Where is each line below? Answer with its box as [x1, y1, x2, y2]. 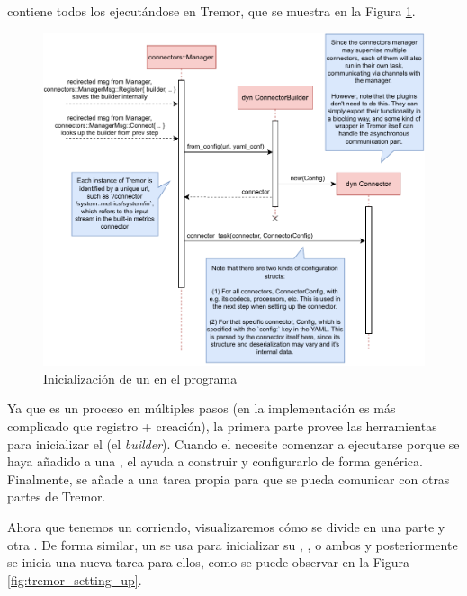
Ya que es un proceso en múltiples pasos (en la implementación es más [7, 399, 396, 418]
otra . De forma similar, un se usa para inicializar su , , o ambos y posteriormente [7, 535, 458, 554]
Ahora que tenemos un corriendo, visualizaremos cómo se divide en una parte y [7, 517, 445, 536]
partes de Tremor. [7, 487, 106, 506]
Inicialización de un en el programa [43, 368, 238, 387]
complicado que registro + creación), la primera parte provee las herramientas [7, 416, 437, 435]
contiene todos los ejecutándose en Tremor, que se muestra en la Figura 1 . [7, 2, 416, 20]
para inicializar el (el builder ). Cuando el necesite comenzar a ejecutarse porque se [7, 434, 460, 453]
